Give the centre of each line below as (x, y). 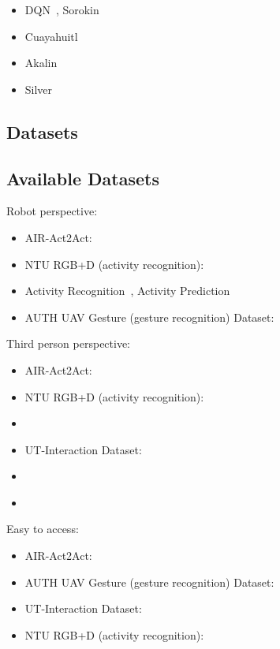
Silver (39, 89)
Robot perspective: (52, 211)
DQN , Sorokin (62, 9)
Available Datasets (83, 178)
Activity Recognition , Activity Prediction (127, 291)
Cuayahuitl (51, 36)
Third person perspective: (69, 343)
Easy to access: (43, 529)
